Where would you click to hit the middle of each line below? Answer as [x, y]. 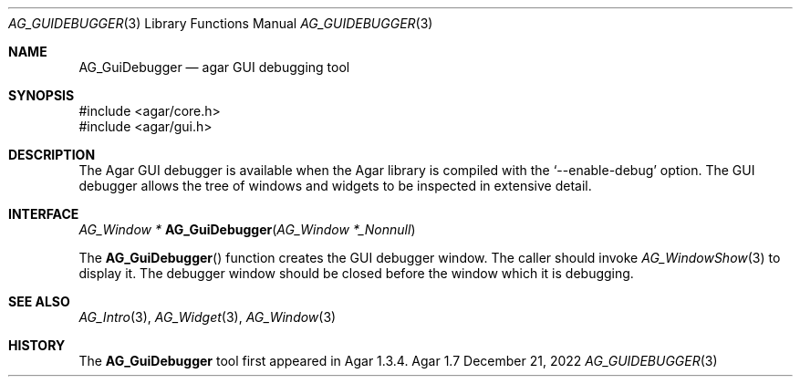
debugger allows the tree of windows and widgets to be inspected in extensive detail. [335, 186]
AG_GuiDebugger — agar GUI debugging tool [214, 67]
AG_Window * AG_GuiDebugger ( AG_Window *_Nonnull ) [247, 229]
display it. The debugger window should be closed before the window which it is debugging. [356, 273]
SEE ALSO [39, 301]
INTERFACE [44, 214]
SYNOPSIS [42, 95]
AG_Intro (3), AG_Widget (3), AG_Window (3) [208, 317]
